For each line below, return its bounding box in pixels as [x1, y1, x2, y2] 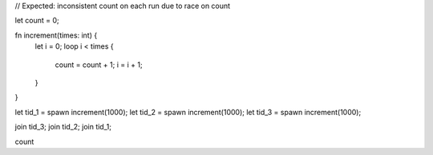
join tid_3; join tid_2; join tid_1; [14, 122, 112, 132]
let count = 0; [14, 16, 59, 26]
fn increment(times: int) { [14, 30, 98, 40]
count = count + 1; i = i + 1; [55, 60, 144, 70]
